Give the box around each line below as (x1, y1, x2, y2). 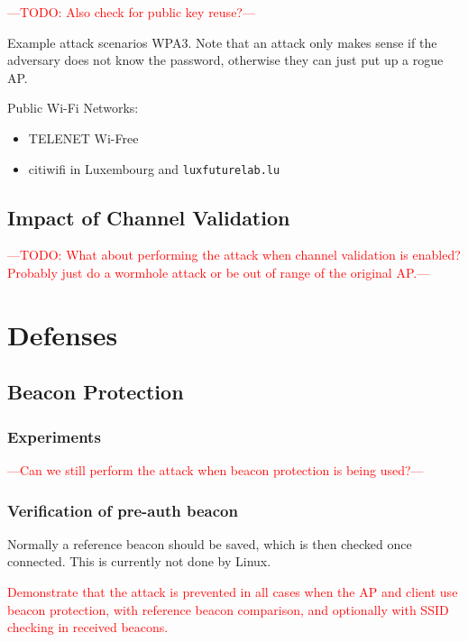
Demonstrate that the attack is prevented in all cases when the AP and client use (7, 582, 458, 601)
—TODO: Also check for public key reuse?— (7, 3, 255, 21)
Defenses (7, 316, 118, 353)
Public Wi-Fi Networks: (7, 98, 139, 117)
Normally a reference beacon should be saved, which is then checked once (7, 534, 412, 553)
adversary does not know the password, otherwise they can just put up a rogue (7, 50, 444, 69)
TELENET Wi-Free (28, 128, 139, 147)
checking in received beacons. (7, 618, 169, 637)
